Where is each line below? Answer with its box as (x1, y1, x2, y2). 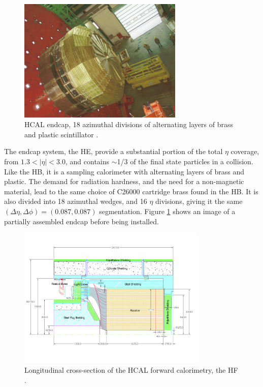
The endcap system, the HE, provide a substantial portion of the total (4, 146, 223, 157)
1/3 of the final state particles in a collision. (117, 156, 253, 166)
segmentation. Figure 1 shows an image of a (99, 205, 236, 216)
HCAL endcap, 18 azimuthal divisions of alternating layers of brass (24, 119, 233, 130)
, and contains (65, 156, 110, 166)
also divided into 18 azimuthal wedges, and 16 (4, 196, 147, 206)
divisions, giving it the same (155, 196, 243, 206)
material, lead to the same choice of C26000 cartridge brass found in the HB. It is (4, 186, 258, 196)
